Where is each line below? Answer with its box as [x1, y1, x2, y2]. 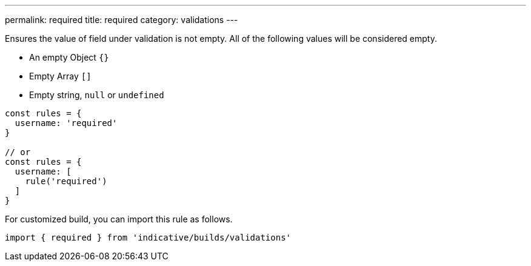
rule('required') [25, 176, 107, 186]
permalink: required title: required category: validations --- [5, 15, 238, 25]
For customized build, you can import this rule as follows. [5, 214, 233, 224]
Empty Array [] [29, 71, 92, 81]
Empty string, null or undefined [29, 90, 164, 100]
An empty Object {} [29, 52, 109, 62]
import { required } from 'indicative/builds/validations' [5, 233, 292, 242]
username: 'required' [15, 118, 118, 128]
